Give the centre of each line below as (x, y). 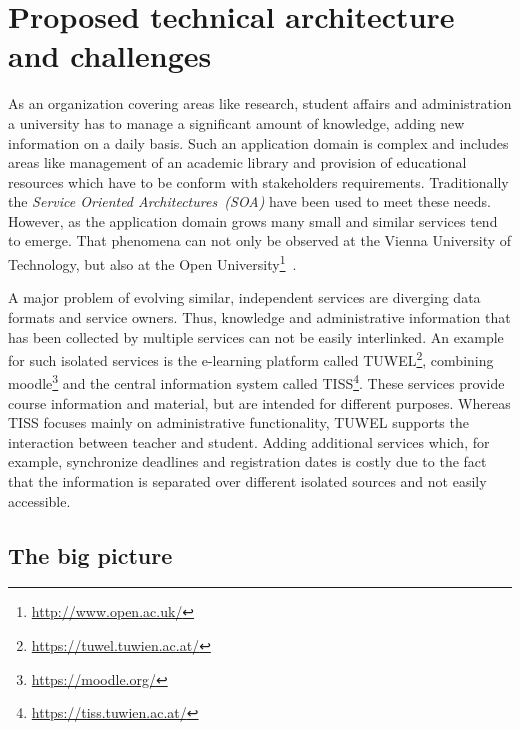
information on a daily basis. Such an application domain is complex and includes (258, 142)
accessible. (39, 500)
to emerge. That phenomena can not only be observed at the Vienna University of (260, 240)
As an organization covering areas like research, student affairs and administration (260, 103)
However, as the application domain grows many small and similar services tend (253, 220)
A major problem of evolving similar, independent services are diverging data (244, 297)
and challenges (110, 55)
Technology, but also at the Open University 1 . (152, 262)
